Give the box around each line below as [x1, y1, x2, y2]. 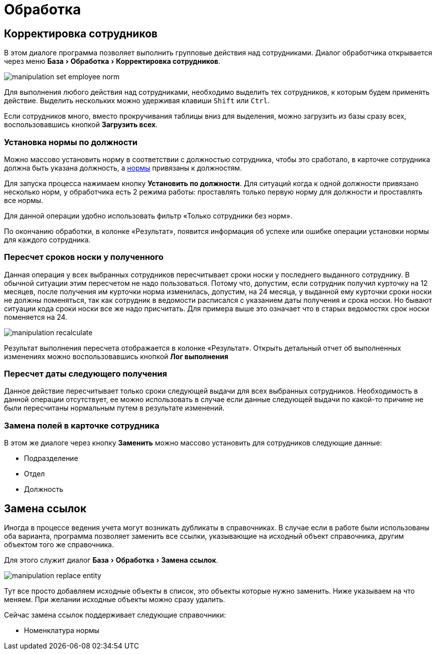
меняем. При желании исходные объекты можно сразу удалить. [4, 595, 225, 604]
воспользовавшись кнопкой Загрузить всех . [4, 120, 158, 129]
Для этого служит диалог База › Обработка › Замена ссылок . [4, 556, 218, 565]
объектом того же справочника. [4, 540, 114, 549]
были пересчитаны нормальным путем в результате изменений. [4, 404, 225, 413]
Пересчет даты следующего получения [4, 369, 167, 379]
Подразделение [24, 454, 78, 463]
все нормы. [4, 196, 43, 205]
